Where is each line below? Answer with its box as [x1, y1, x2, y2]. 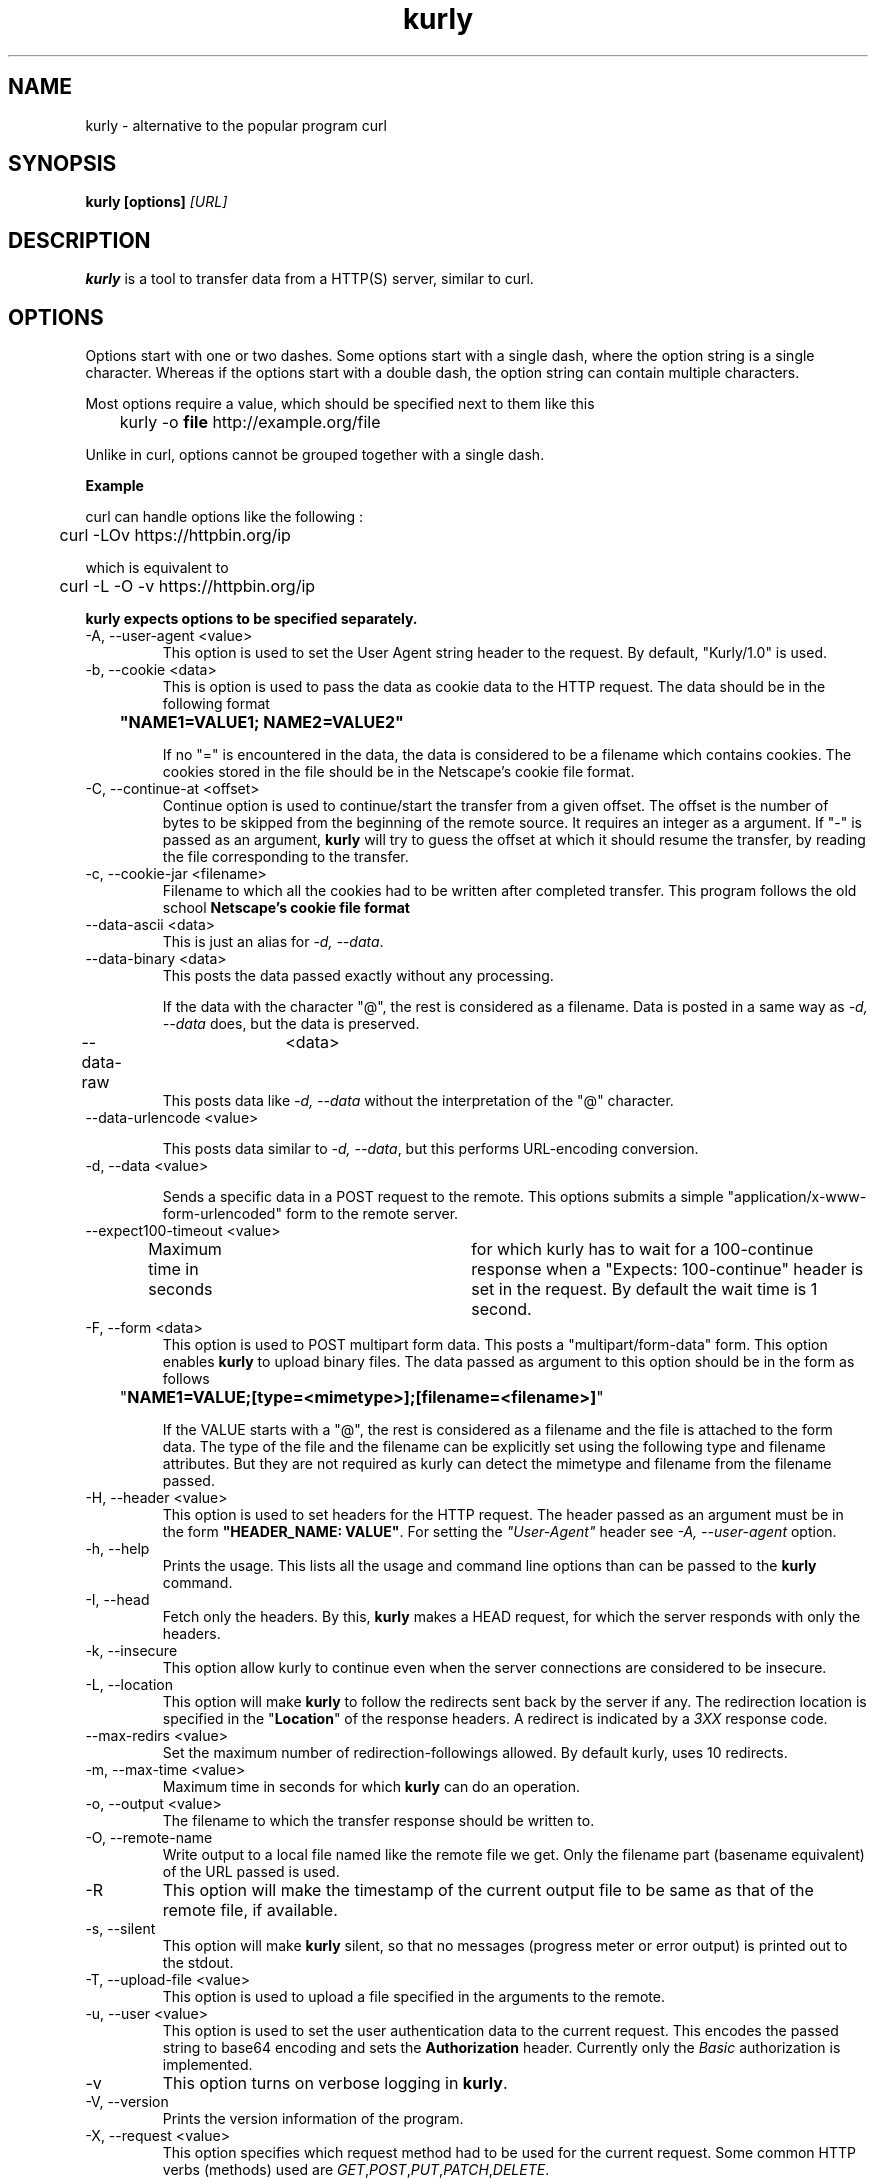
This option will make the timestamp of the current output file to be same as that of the [162, 1880, 814, 1901]
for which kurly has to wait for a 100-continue [471, 1239, 814, 1260]
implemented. [162, 2056, 253, 2074]
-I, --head [85, 1591, 150, 1609]
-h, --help [85, 1540, 150, 1558]
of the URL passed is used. [162, 1863, 340, 1881]
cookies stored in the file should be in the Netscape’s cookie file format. [162, 763, 635, 781]
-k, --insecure [85, 1642, 178, 1660]
